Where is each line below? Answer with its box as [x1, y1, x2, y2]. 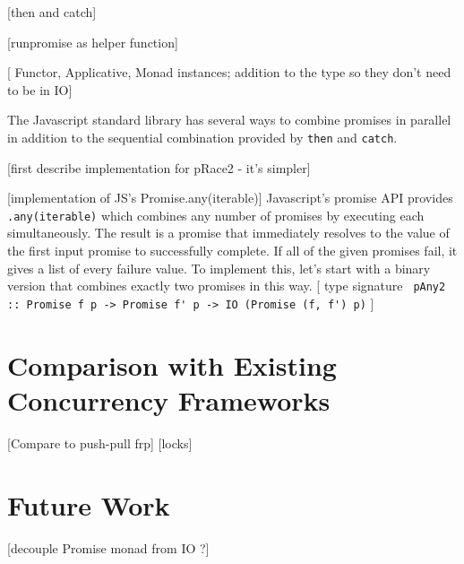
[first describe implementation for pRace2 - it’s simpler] [7, 158, 311, 177]
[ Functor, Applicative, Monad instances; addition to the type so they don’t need [7, 63, 451, 82]
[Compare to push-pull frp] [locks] [7, 433, 193, 452]
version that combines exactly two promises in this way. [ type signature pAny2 [7, 276, 446, 295]
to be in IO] [7, 80, 73, 99]
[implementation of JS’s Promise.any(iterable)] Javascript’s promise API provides [7, 188, 453, 207]
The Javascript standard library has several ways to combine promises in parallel [7, 110, 451, 129]
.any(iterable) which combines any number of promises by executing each [7, 205, 425, 224]
